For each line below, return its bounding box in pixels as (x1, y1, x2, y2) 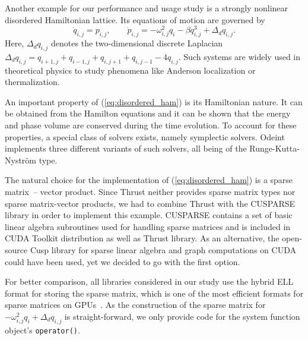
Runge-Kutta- (249, 142, 300, 155)
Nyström (5, 153, 37, 166)
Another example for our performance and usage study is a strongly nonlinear (5, 2, 288, 14)
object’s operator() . (5, 323, 80, 336)
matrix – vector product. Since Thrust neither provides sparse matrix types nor (5, 185, 296, 197)
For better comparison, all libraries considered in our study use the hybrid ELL (5, 275, 294, 288)
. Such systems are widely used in (178, 50, 301, 62)
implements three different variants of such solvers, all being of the (5, 142, 247, 155)
